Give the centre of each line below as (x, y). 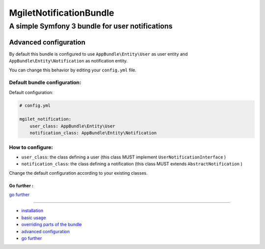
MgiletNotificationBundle (62, 13)
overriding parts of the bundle (52, 224)
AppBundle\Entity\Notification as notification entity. (68, 61)
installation (32, 211)
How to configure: (31, 147)
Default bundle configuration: (45, 83)
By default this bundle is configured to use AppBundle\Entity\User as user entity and (98, 54)
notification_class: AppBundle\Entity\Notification (93, 133)
